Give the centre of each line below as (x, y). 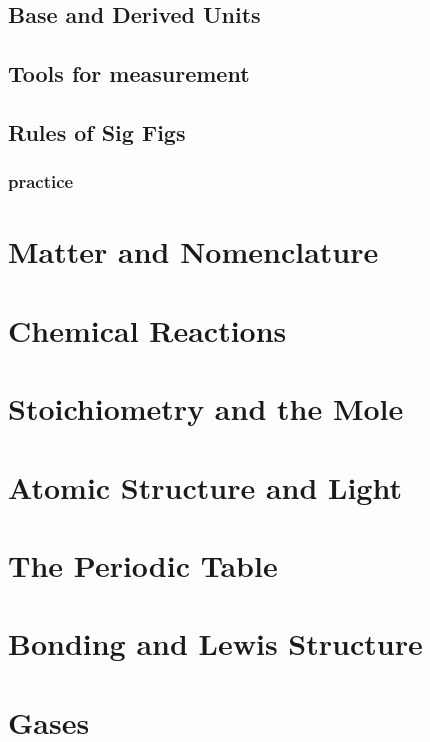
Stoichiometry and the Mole (206, 408)
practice (41, 181)
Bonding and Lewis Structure (215, 643)
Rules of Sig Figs (97, 131)
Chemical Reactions (147, 329)
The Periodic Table (143, 564)
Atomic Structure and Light (205, 486)
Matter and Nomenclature (193, 251)
